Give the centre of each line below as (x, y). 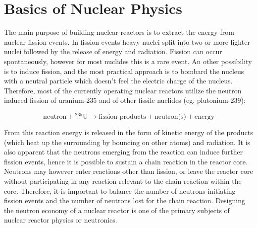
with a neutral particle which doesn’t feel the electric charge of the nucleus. (118, 81)
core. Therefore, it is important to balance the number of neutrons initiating (120, 190)
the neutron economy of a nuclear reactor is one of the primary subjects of (117, 210)
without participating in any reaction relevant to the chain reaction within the (123, 181)
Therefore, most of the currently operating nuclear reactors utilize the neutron (123, 90)
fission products (122, 116)
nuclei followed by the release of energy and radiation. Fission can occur (113, 51)
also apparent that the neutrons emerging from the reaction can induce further (124, 152)
